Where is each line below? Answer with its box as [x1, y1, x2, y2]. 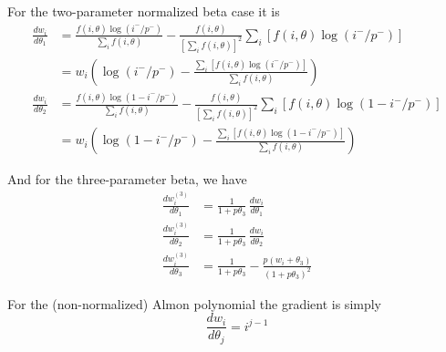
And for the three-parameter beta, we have [7, 170, 247, 189]
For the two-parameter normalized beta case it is [7, 2, 280, 20]
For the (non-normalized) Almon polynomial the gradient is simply [7, 294, 382, 313]
